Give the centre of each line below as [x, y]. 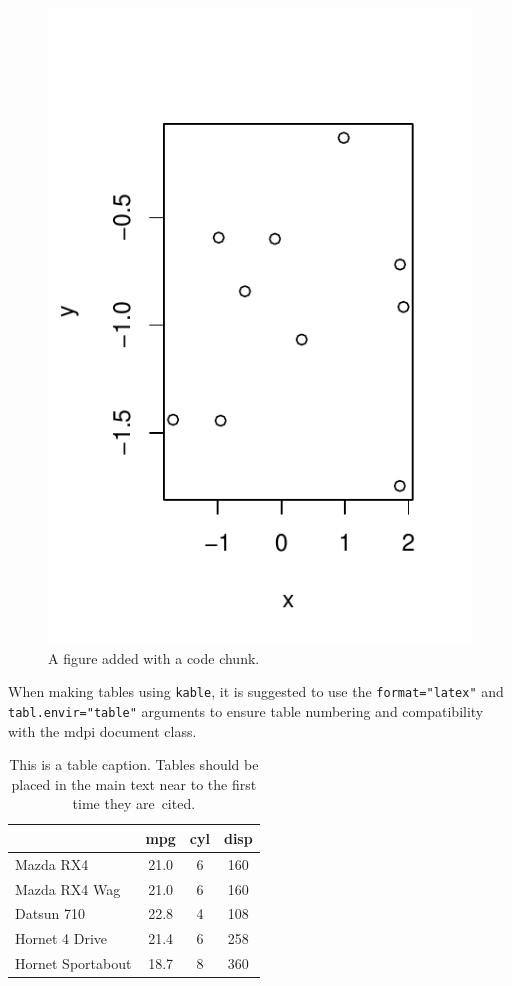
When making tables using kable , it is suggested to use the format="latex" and [256, 691]
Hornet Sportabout [73, 963]
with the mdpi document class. [102, 730]
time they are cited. [134, 803]
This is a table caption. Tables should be [134, 764]
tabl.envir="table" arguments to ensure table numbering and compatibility [246, 710]
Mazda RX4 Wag [68, 888]
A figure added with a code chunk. [154, 657]
